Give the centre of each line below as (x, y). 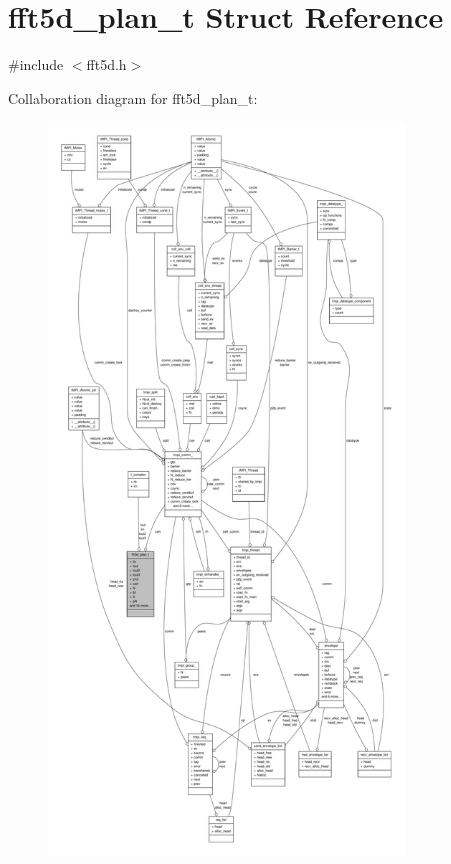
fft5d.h (106, 64)
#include (36, 64)
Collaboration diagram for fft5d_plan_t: (133, 97)
